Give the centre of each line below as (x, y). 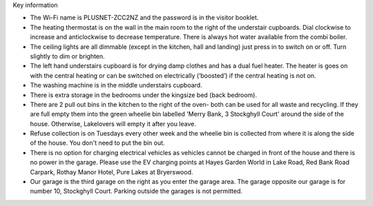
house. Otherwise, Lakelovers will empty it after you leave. (113, 123)
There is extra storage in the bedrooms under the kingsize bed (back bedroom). (143, 95)
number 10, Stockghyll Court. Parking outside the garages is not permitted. (136, 191)
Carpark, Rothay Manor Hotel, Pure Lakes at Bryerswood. (112, 172)
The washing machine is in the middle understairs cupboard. (116, 85)
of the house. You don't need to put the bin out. (97, 143)
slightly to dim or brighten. (67, 56)
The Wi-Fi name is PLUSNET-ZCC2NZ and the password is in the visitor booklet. (144, 18)
